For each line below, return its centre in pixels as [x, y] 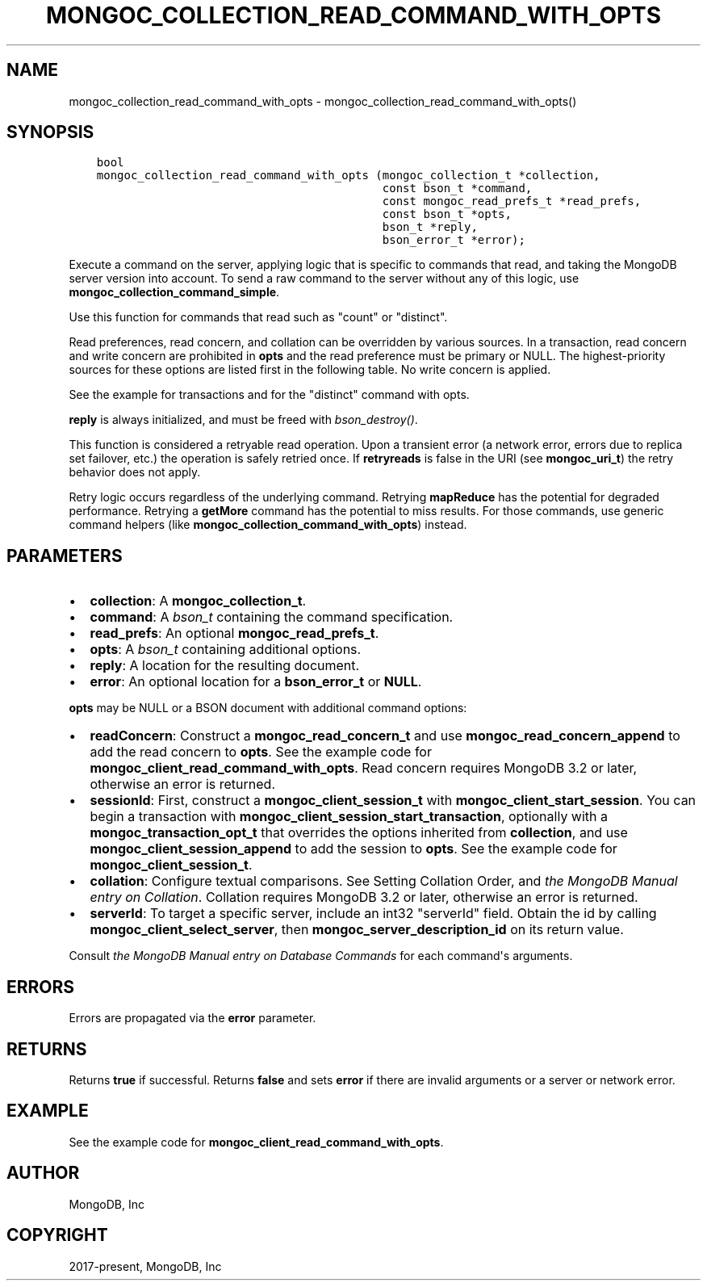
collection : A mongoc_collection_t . [198, 601]
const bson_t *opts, [447, 214]
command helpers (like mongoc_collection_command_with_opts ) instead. [268, 525]
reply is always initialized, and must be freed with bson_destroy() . [243, 420]
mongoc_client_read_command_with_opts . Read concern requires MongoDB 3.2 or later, [364, 768]
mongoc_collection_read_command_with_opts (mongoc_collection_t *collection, [348, 176]
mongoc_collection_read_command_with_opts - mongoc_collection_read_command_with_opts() [323, 101]
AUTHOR [43, 1173]
